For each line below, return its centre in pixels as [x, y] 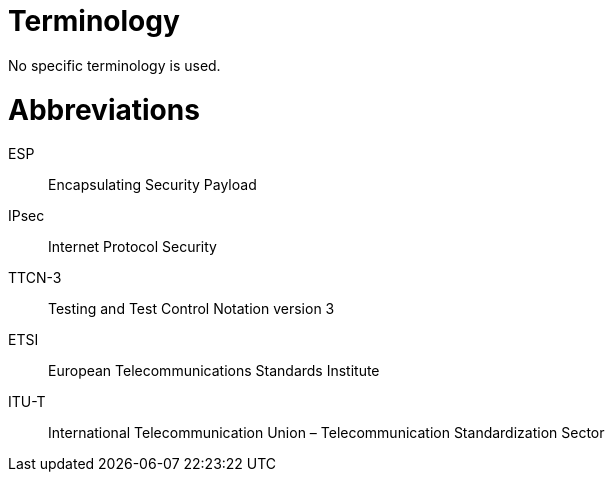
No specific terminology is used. [114, 65]
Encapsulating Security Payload [152, 185]
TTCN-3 [35, 278]
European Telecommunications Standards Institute [214, 371]
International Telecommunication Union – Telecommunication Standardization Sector [326, 433]
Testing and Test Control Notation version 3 [191, 309]
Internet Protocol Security [132, 247]
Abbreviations [104, 109]
